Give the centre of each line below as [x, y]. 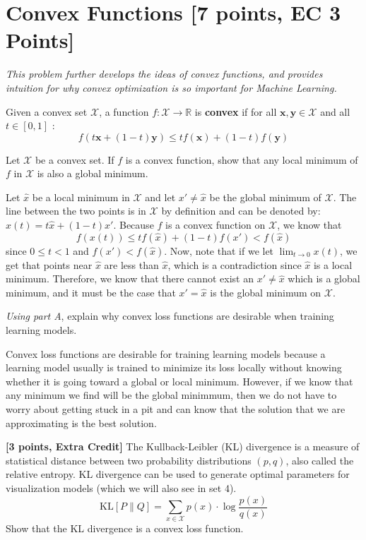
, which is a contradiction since [235, 264]
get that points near [49, 264]
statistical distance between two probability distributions [129, 460]
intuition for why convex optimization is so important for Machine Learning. [171, 87]
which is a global [324, 278]
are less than [131, 264]
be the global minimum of [265, 197]
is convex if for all [236, 111]
